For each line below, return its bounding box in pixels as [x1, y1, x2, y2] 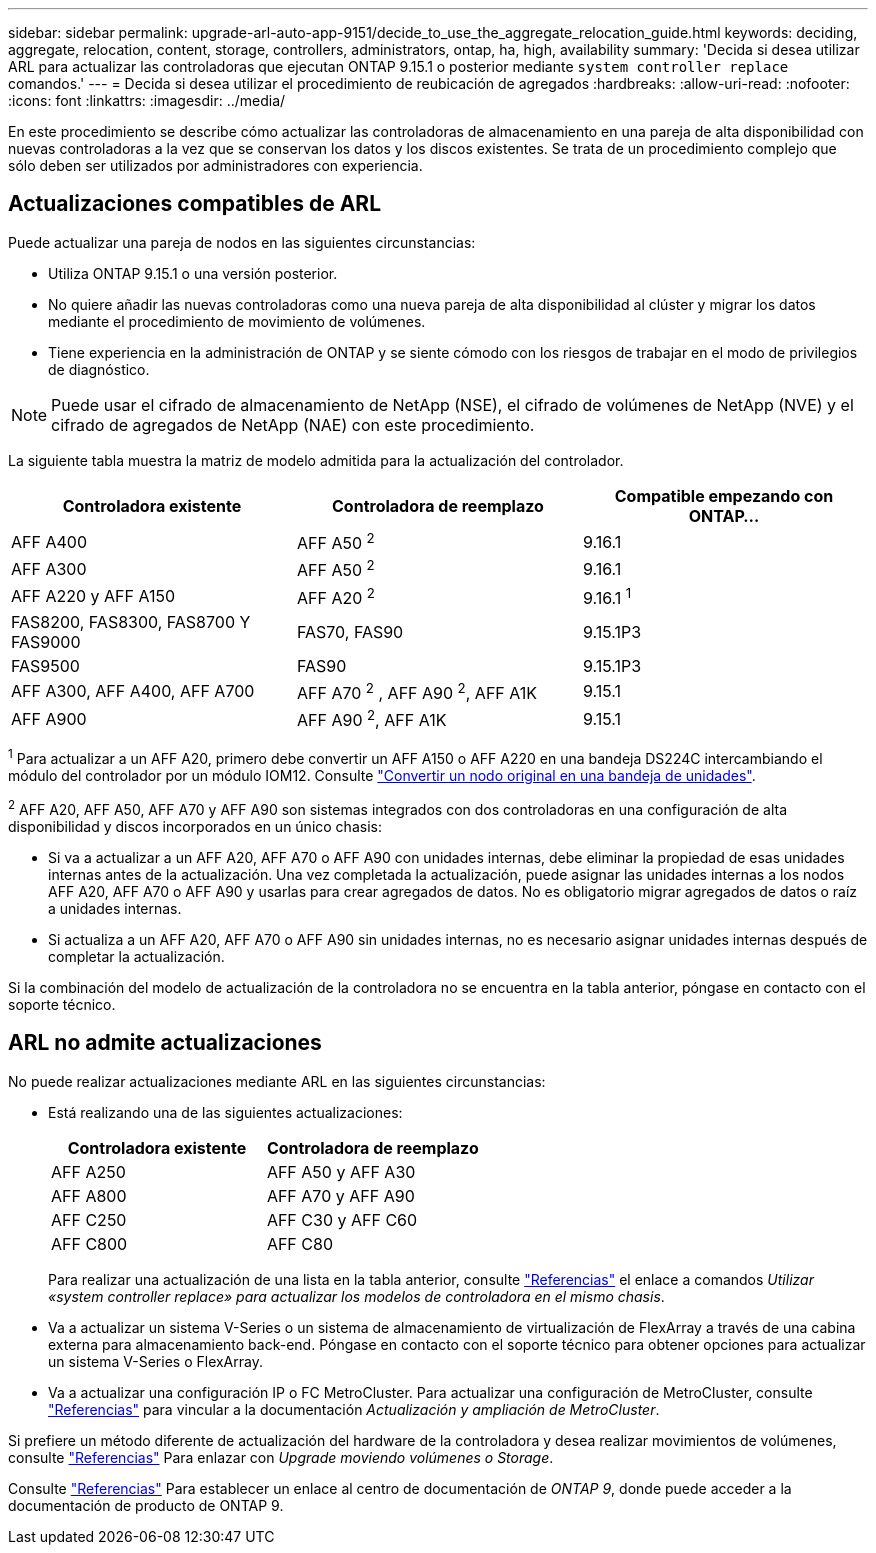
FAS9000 [11, 631, 81, 652]
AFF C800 [51, 1233, 128, 1254]
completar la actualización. [48, 947, 225, 965]
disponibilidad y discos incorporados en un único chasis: [8, 817, 382, 835]
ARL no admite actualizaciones [8, 1030, 322, 1056]
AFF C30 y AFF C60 [266, 1209, 418, 1230]
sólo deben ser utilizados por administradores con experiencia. [8, 157, 423, 174]
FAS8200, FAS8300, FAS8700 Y [11, 611, 251, 632]
